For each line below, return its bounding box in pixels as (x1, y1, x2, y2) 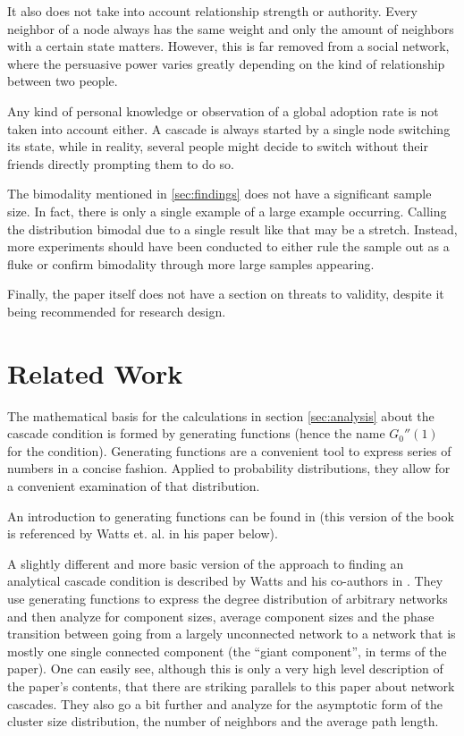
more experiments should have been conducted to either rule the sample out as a (7, 237, 450, 256)
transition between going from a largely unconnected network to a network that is (7, 624, 456, 643)
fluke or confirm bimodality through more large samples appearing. (7, 254, 375, 273)
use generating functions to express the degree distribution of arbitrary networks (7, 588, 448, 607)
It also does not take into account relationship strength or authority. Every (7, 2, 418, 20)
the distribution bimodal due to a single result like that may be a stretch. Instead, (7, 219, 458, 238)
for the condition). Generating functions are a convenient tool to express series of (7, 441, 451, 460)
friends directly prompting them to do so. (7, 154, 234, 173)
